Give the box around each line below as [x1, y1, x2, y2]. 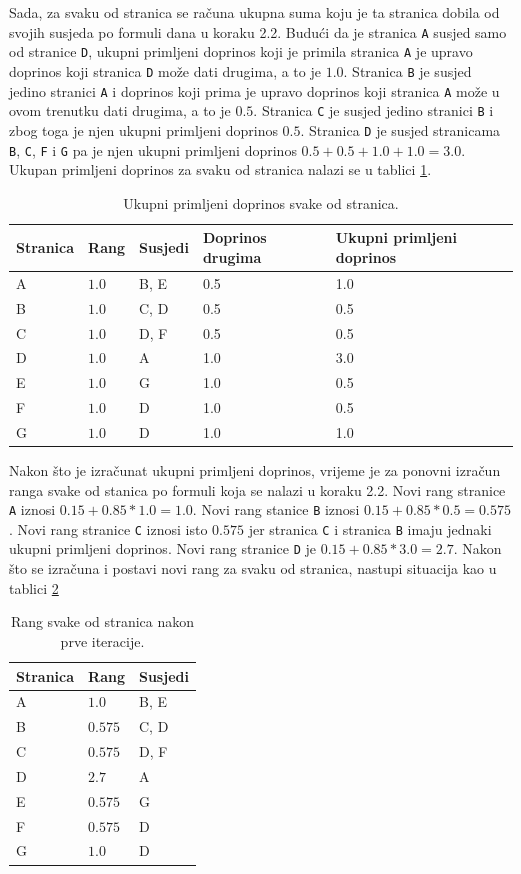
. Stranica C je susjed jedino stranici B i [253, 100, 494, 121]
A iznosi [9, 499, 56, 520]
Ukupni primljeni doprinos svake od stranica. [123, 192, 399, 213]
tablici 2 [9, 577, 59, 598]
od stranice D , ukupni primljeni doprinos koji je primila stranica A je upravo [9, 41, 473, 62]
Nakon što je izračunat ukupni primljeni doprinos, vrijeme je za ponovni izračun [9, 459, 501, 480]
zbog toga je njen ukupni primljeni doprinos [9, 119, 278, 140]
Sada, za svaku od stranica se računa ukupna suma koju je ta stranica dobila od [9, 2, 500, 22]
